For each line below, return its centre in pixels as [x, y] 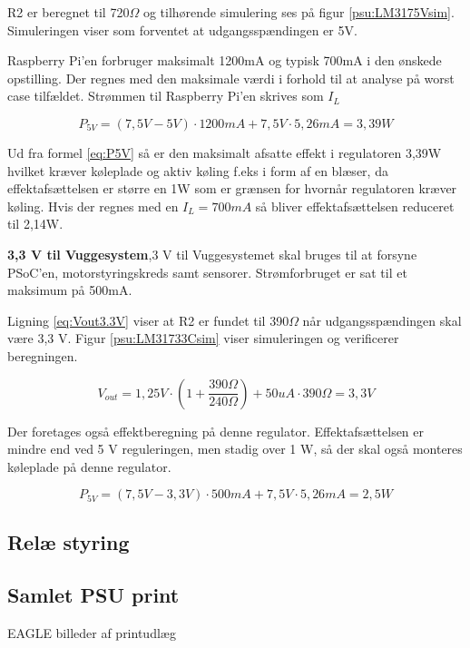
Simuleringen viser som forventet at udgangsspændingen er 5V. [182, 29]
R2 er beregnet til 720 [69, 12]
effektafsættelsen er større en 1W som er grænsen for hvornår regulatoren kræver [232, 188]
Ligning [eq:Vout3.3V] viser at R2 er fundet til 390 [148, 320]
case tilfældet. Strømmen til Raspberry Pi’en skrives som [166, 96]
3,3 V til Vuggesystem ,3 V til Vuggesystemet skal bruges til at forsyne [212, 254]
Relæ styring [69, 541]
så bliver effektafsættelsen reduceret [355, 206]
